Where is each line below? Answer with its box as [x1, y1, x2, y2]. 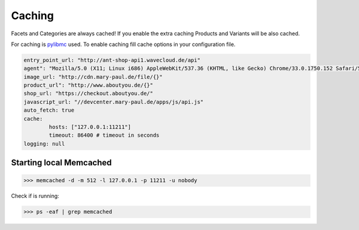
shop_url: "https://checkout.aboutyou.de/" [23, 90, 154, 97]
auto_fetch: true [23, 107, 75, 114]
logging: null [23, 140, 65, 147]
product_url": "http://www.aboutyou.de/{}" [23, 82, 154, 89]
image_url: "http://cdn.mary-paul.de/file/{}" [23, 73, 163, 80]
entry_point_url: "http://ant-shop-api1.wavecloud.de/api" [23, 57, 200, 63]
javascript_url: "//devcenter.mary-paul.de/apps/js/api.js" [23, 99, 204, 105]
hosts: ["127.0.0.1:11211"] [48, 124, 132, 131]
